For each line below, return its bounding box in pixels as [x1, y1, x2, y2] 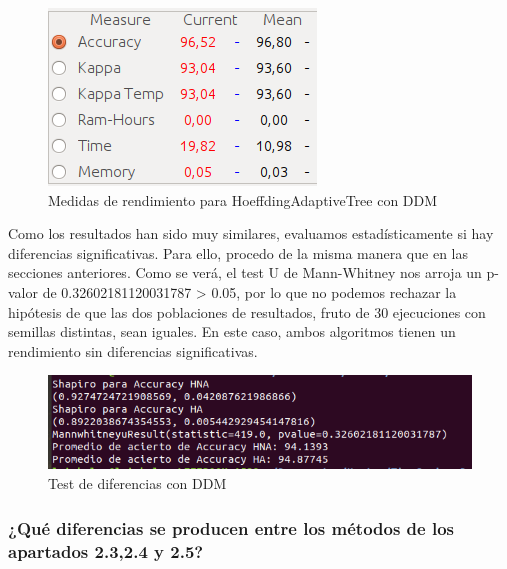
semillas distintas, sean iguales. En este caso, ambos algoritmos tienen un [8, 321, 456, 342]
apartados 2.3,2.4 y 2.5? [8, 538, 204, 563]
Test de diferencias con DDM [48, 473, 227, 494]
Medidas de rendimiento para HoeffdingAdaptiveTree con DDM [48, 189, 438, 210]
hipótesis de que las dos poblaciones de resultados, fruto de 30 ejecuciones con [8, 301, 486, 322]
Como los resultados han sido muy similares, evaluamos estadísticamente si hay [8, 223, 494, 244]
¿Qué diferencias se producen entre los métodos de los [8, 515, 455, 540]
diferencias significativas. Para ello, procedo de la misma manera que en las [8, 242, 468, 263]
